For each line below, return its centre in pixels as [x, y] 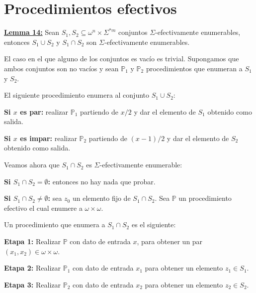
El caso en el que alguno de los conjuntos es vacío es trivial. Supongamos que [122, 59]
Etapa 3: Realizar [32, 284]
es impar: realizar [48, 138]
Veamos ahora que [32, 165]
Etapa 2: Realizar [32, 268]
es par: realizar [44, 111]
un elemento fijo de [101, 198]
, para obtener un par [170, 241]
